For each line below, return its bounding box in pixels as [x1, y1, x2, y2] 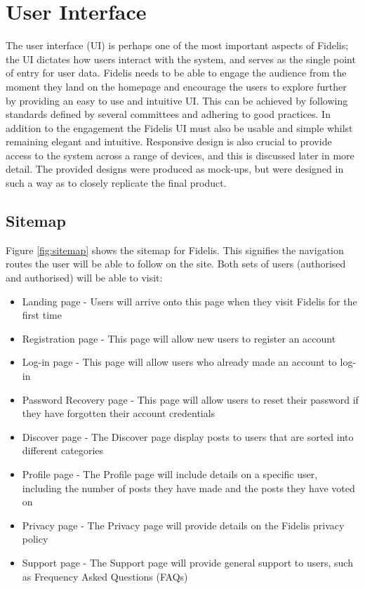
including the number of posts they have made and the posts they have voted [22, 480, 355, 495]
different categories [22, 443, 104, 458]
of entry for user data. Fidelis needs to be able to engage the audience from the [6, 65, 347, 80]
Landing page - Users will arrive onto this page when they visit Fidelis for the [22, 293, 357, 308]
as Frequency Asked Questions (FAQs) [22, 569, 188, 583]
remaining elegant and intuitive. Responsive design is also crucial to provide [6, 134, 332, 149]
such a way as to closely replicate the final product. [6, 176, 227, 190]
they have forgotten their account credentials [22, 406, 215, 421]
